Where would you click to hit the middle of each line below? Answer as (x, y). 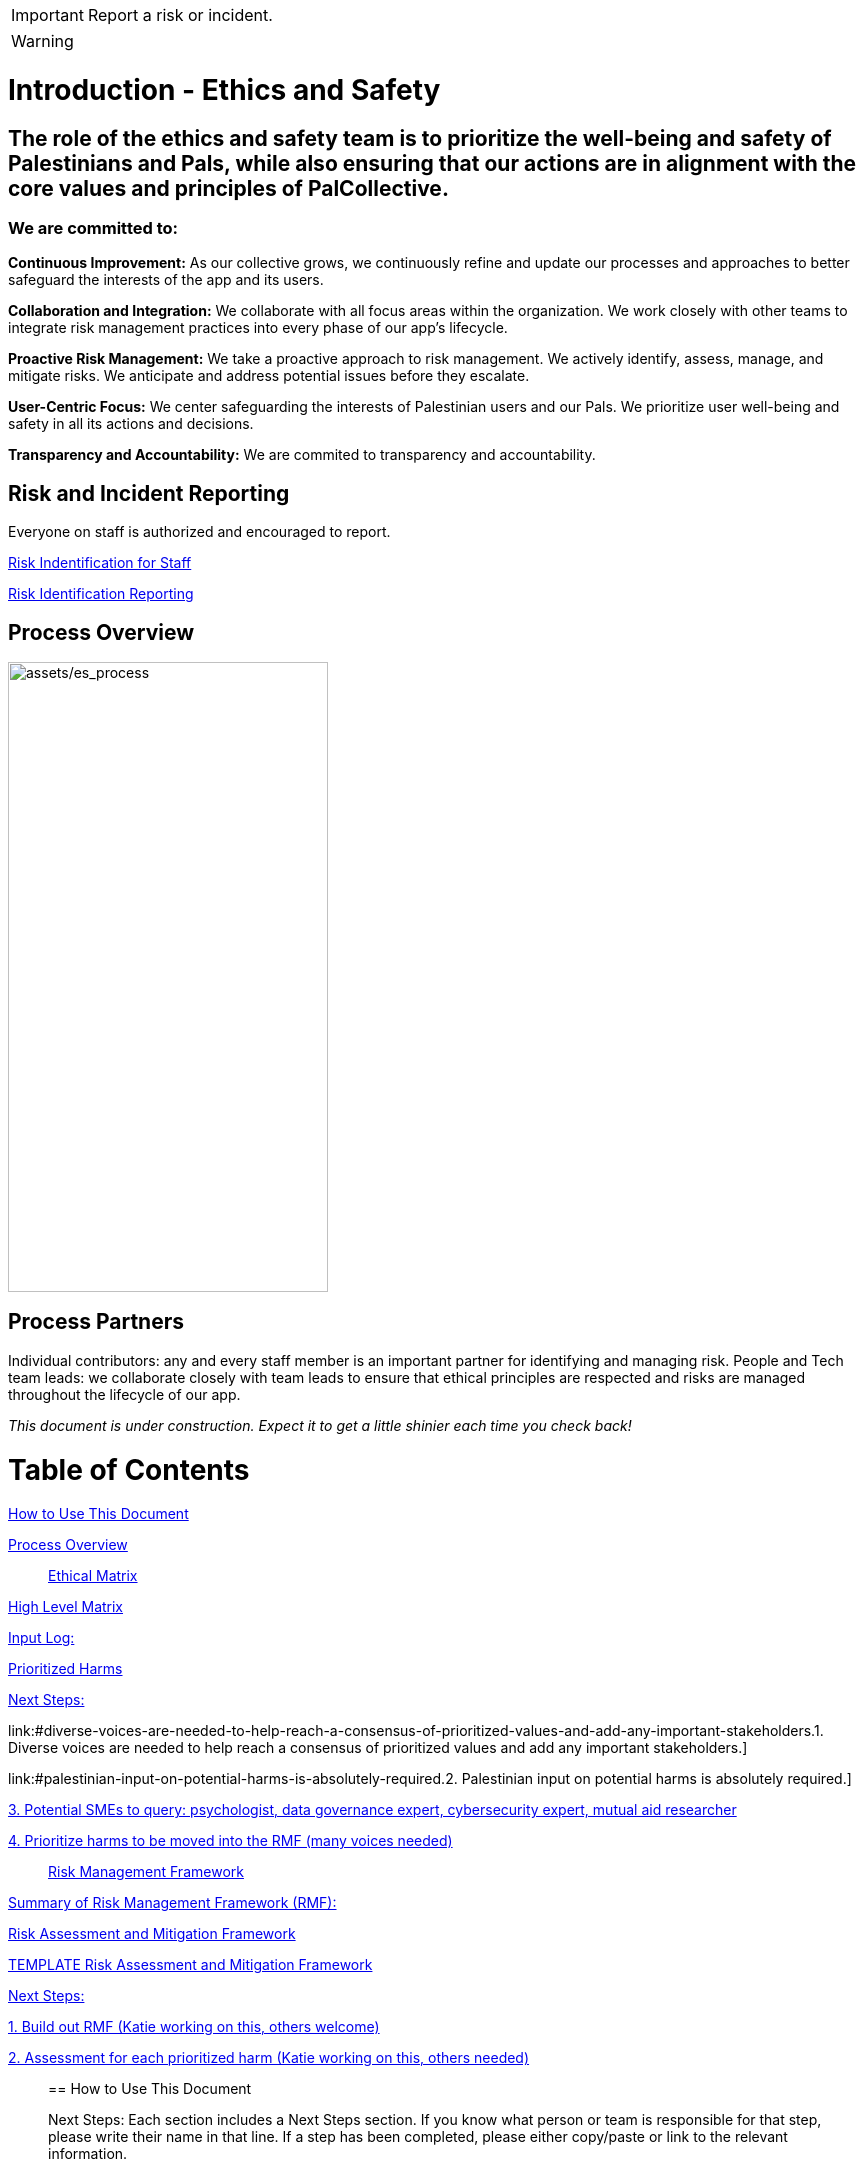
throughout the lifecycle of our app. (124, 1394)
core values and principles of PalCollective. (228, 188)
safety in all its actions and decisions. (131, 424)
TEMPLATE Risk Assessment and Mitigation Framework (190, 1965)
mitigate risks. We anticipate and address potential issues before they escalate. (269, 376)
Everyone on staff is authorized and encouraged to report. (199, 532)
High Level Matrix (66, 1607)
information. (88, 2154)
